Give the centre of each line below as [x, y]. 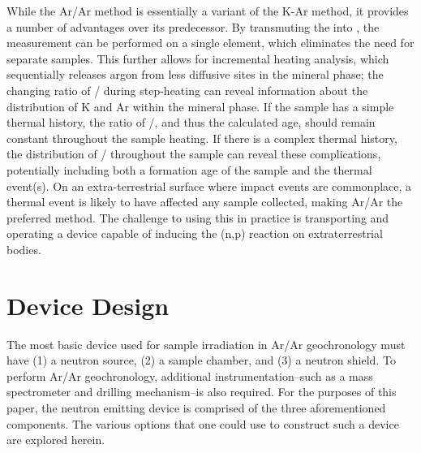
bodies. [24, 249]
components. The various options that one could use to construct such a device [203, 423]
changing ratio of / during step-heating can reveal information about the [187, 90]
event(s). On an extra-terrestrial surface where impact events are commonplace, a [209, 186]
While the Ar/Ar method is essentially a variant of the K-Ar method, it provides [208, 11]
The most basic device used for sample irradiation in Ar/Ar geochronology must [206, 344]
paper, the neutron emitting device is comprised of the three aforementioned [196, 408]
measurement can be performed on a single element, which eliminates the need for [210, 43]
